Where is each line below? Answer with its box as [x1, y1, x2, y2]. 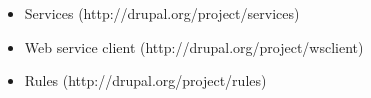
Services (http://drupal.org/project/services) [24, 3, 300, 23]
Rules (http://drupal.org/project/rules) [24, 70, 267, 91]
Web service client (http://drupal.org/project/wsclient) [24, 36, 364, 57]
